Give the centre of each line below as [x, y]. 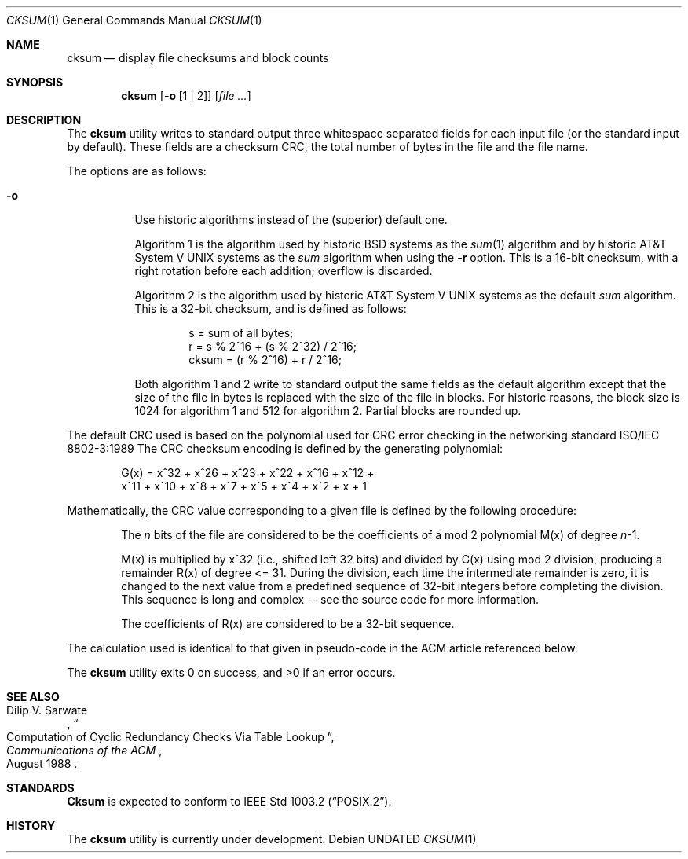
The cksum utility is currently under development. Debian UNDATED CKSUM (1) [272, 839]
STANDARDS [40, 788]
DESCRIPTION [44, 120]
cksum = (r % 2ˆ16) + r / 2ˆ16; [265, 360]
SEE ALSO [33, 697]
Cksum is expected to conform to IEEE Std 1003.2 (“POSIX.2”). [229, 801]
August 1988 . [42, 764]
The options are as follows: [137, 171]
